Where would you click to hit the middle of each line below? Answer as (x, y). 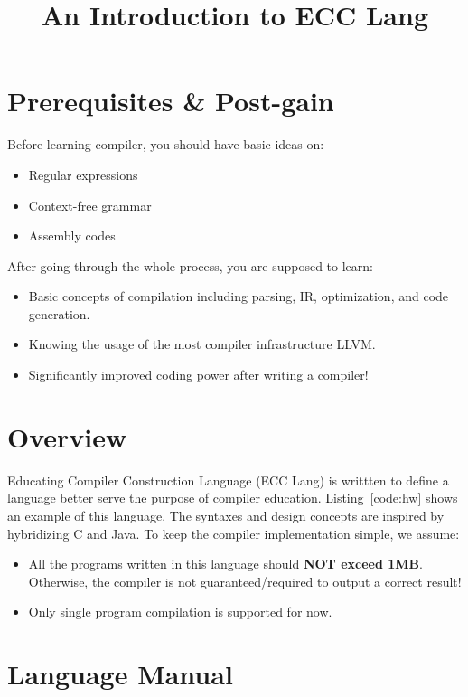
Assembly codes (72, 235)
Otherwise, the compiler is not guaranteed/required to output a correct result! (245, 581)
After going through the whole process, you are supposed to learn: (190, 265)
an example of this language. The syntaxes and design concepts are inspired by (226, 515)
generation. (59, 313)
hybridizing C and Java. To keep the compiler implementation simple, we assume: (234, 533)
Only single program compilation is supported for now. (180, 612)
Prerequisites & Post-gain (171, 101)
